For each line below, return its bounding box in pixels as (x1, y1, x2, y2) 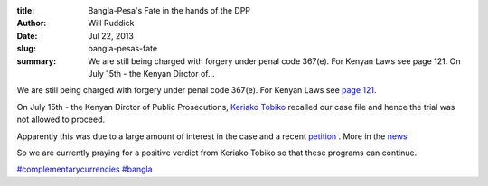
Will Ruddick (88, 18, 135, 29)
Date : (16, 30, 38, 41)
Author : (16, 18, 47, 29)
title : (16, 5, 35, 15)
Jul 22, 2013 (88, 30, 135, 41)
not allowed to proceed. (16, 114, 106, 126)
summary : (16, 55, 57, 67)
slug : (16, 43, 36, 54)
